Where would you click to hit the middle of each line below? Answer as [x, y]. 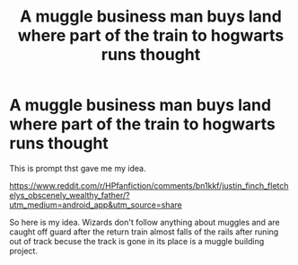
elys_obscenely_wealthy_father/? [70, 195]
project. [24, 251]
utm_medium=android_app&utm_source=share [96, 205]
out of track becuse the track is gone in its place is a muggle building [137, 241]
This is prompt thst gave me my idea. [78, 168]
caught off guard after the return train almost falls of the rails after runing [144, 232]
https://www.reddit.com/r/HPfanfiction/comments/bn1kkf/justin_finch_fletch [149, 185]
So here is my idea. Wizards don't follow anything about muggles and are [145, 222]
